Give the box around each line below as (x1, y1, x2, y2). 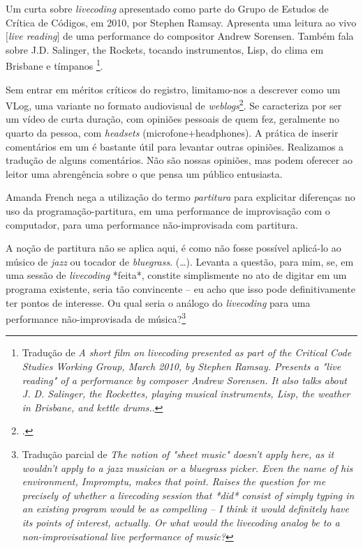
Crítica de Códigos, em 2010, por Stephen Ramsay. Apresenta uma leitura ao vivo (6, 15, 357, 29)
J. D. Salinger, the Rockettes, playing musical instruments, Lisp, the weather (22, 386, 350, 401)
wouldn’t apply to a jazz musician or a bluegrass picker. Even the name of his (22, 460, 353, 475)
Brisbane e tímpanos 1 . (6, 56, 103, 73)
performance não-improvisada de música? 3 (6, 310, 186, 326)
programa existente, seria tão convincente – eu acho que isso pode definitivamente (6, 282, 355, 296)
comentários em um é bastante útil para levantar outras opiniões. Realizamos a (6, 139, 344, 153)
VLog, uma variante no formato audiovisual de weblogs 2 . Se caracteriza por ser (6, 96, 342, 112)
